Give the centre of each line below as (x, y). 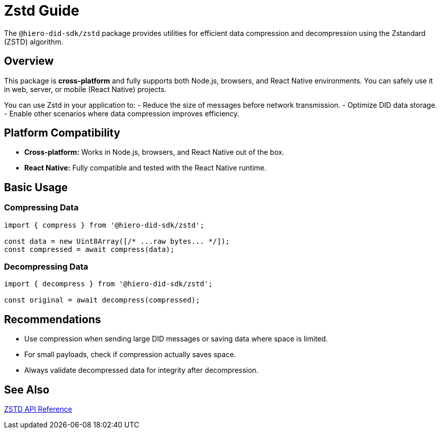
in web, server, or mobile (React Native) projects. (85, 89)
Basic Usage (36, 187)
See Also (27, 389)
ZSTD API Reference (38, 409)
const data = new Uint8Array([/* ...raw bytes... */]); (117, 241)
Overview (29, 61)
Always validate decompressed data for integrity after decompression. (141, 370)
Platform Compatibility (62, 133)
